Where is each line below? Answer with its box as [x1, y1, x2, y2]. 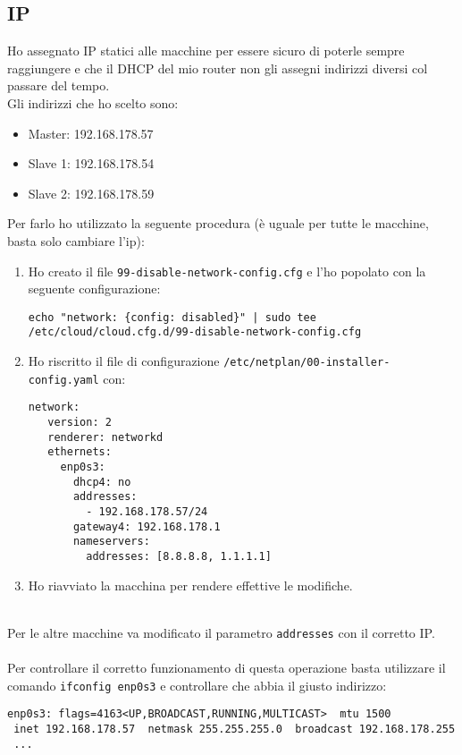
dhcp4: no [72, 475, 131, 488]
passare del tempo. [7, 76, 110, 95]
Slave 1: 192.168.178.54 [28, 154, 155, 173]
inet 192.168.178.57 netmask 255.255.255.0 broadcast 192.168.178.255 [13, 722, 456, 735]
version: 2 [47, 416, 112, 429]
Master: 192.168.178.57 [28, 123, 154, 142]
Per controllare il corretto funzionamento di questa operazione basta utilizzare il [7, 658, 446, 677]
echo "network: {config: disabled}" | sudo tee [28, 310, 316, 324]
